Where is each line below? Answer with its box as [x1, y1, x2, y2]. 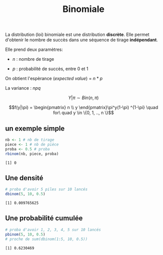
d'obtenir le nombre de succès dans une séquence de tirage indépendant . [5, 37, 158, 43]
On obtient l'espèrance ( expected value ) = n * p [5, 76, 103, 82]
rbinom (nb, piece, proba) [5, 151, 59, 156]
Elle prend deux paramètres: [5, 46, 63, 53]
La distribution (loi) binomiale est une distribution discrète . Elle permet [5, 31, 150, 38]
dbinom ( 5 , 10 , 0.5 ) [5, 192, 46, 197]
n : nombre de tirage [12, 56, 55, 62]
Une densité [5, 173, 44, 182]
